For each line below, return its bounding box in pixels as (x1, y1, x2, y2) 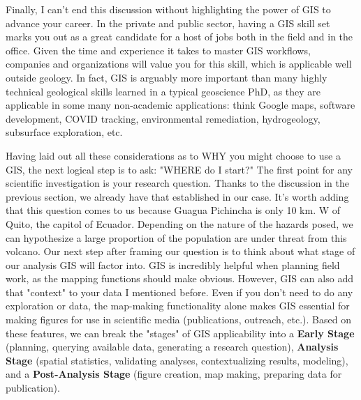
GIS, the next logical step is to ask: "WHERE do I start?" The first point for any (6, 162, 353, 176)
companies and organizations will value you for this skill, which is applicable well (6, 56, 352, 71)
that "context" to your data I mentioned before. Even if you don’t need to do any (6, 284, 353, 299)
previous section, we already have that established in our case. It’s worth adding (6, 189, 349, 203)
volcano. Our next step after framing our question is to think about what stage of (6, 244, 355, 259)
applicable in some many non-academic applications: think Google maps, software (6, 98, 355, 112)
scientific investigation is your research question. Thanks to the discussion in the (6, 176, 349, 190)
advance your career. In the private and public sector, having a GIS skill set (6, 15, 330, 30)
